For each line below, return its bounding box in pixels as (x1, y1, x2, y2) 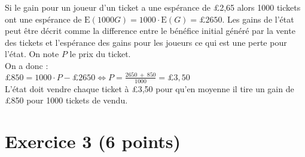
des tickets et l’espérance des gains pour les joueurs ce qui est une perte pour (5, 36, 287, 48)
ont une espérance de (5, 12, 82, 25)
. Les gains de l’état (222, 12, 294, 25)
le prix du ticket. (69, 48, 131, 60)
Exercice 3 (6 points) (5, 129, 181, 153)
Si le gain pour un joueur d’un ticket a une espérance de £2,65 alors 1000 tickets (5, 1, 301, 13)
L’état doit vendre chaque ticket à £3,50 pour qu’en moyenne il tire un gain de (5, 82, 294, 95)
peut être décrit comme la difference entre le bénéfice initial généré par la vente (5, 24, 295, 37)
